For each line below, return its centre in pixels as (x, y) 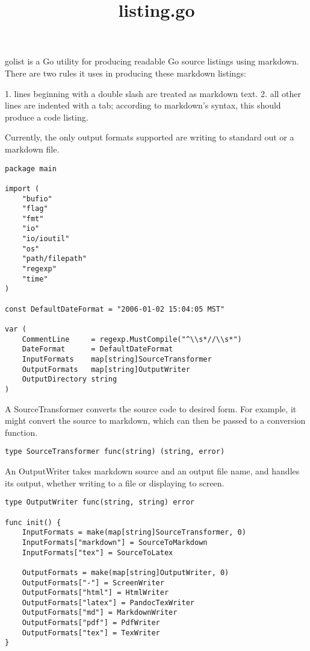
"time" (35, 279)
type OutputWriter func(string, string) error (100, 502)
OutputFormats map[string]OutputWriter (106, 369)
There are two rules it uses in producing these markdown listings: (126, 73)
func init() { (33, 522)
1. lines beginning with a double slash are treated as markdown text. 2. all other (153, 93)
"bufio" (37, 199)
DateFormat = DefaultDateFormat (98, 349)
